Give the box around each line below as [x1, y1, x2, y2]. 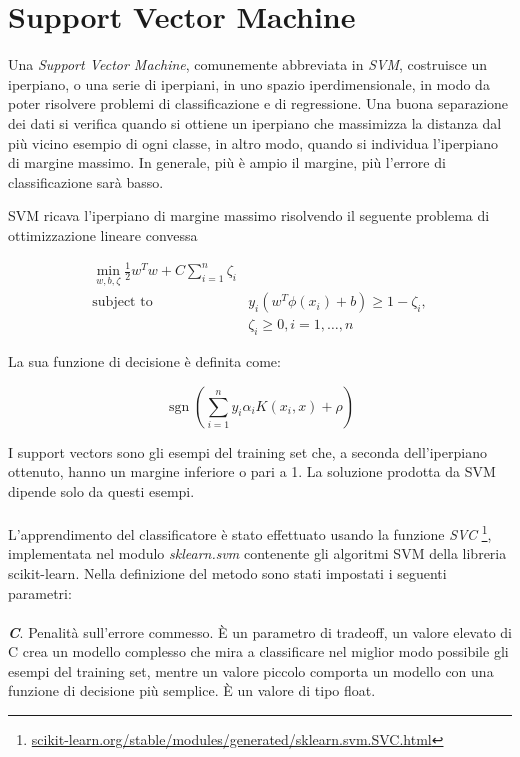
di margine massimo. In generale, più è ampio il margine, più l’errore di [8, 152, 446, 173]
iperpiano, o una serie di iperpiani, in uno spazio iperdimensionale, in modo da [8, 73, 490, 94]
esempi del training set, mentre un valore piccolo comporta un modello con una [8, 660, 494, 681]
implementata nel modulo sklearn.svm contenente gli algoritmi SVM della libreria [8, 543, 507, 564]
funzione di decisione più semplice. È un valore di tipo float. [8, 680, 376, 701]
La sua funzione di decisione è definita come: [8, 351, 281, 372]
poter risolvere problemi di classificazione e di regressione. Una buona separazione [8, 93, 509, 114]
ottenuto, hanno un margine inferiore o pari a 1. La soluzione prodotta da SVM [8, 461, 496, 482]
